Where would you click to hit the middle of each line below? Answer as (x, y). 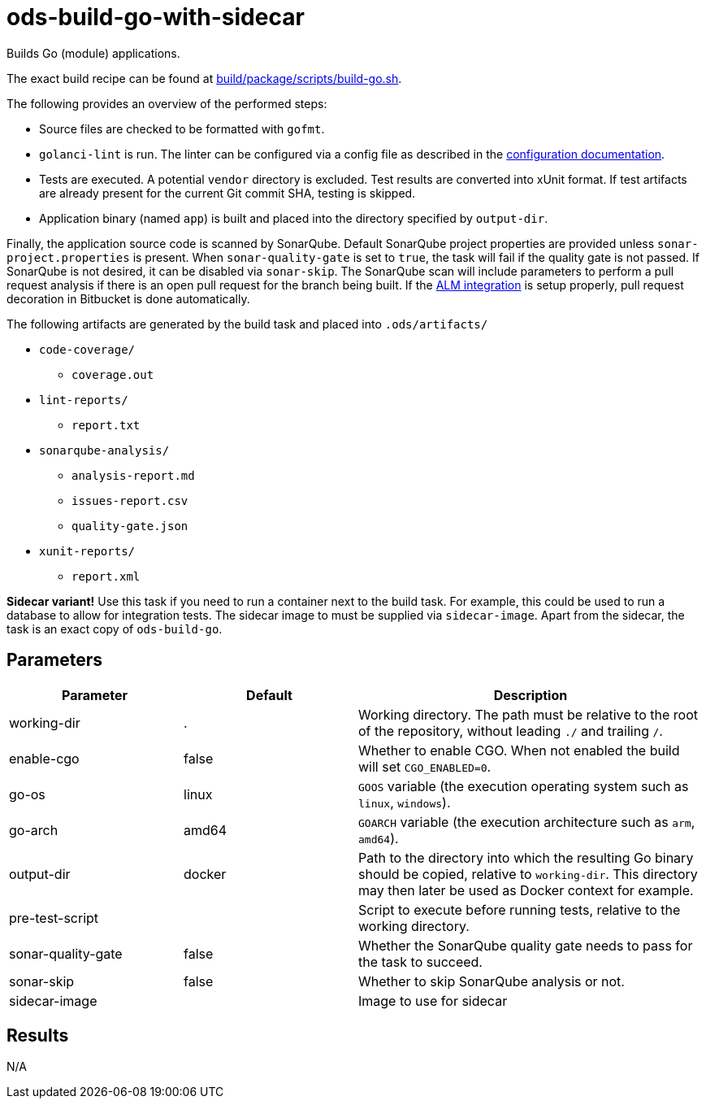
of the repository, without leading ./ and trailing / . (511, 731)
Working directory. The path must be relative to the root (528, 714)
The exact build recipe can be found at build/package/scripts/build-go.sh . (204, 78)
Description (531, 695)
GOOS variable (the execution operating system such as (524, 786)
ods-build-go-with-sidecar (156, 17)
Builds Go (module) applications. (93, 53)
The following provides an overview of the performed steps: (167, 103)
